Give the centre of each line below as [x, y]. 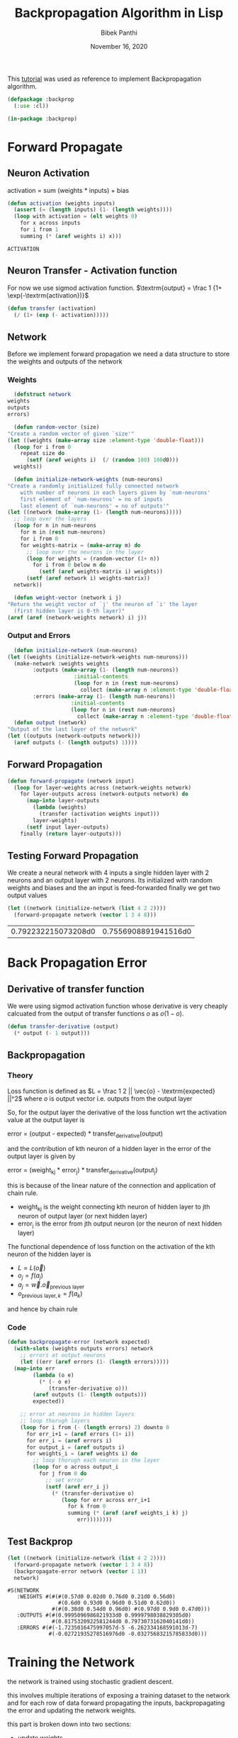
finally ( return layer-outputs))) [71, 834]
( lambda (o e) [53, 1375]
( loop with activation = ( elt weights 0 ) [76, 217]
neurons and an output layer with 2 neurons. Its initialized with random [110, 880]
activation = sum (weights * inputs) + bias [68, 190]
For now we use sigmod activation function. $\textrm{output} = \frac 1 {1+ [115, 288]
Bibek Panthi [119, 33]
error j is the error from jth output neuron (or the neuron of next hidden [120, 1224]
